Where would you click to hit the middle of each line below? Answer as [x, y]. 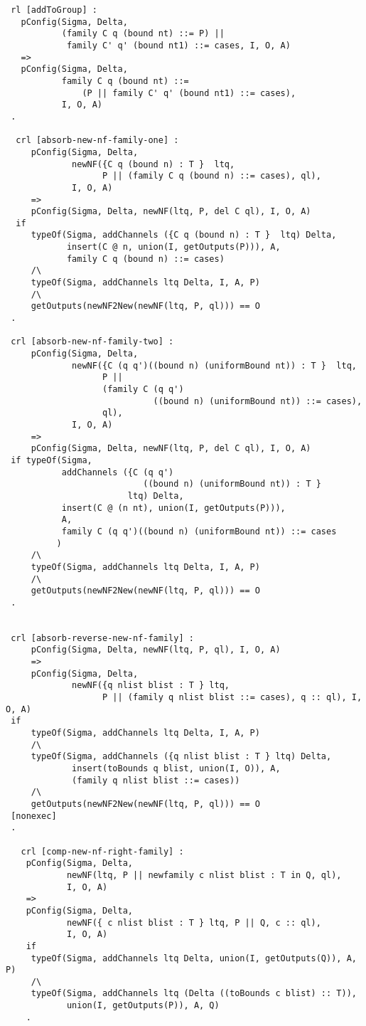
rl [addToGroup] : [54, 10]
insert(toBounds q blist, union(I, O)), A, [176, 768]
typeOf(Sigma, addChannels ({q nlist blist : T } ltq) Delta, [181, 757]
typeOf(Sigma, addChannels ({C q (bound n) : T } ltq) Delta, [184, 235]
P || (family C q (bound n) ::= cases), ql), [212, 176]
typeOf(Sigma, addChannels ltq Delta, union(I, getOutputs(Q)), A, [194, 958]
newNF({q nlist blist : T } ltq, [151, 686]
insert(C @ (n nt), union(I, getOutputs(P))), [173, 508]
